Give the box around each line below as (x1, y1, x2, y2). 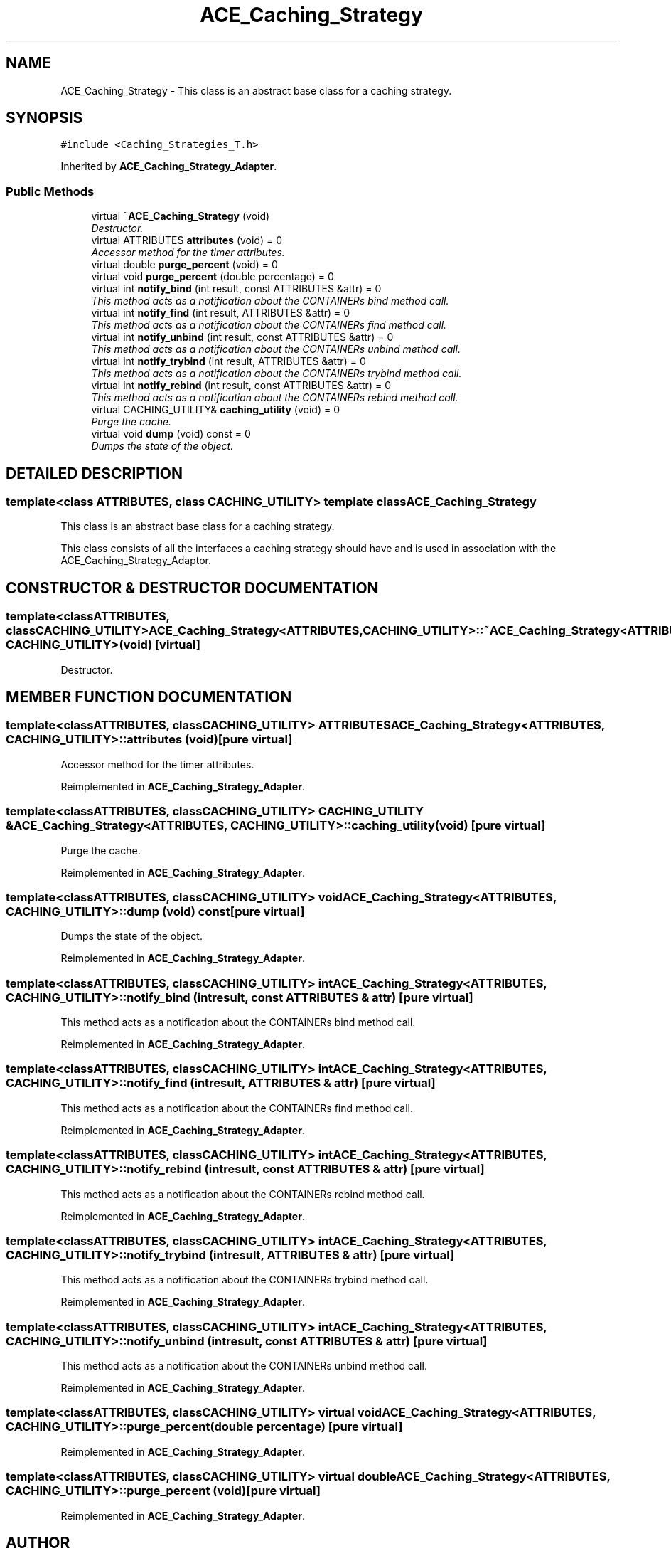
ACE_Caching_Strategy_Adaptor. (60, 554, 212, 567)
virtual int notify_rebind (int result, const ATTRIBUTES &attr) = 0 (91, 379, 391, 392)
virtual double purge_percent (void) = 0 (91, 258, 278, 271)
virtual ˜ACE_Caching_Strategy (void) (91, 210, 270, 223)
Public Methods (6, 184, 95, 198)
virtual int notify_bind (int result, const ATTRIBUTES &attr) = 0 (91, 282, 382, 295)
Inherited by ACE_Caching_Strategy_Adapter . (60, 160, 277, 173)
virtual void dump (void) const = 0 (91, 428, 251, 440)
